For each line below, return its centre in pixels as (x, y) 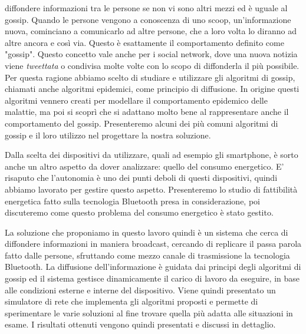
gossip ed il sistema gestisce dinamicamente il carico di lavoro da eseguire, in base (152, 278)
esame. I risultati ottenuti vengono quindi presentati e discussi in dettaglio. (140, 324)
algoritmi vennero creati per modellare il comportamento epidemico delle (136, 100)
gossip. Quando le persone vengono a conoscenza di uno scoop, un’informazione (148, 19)
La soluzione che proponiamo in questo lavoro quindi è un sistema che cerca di (147, 232)
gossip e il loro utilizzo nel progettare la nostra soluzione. (108, 135)
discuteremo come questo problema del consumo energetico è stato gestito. (139, 212)
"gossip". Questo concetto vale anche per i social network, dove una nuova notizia (151, 54)
